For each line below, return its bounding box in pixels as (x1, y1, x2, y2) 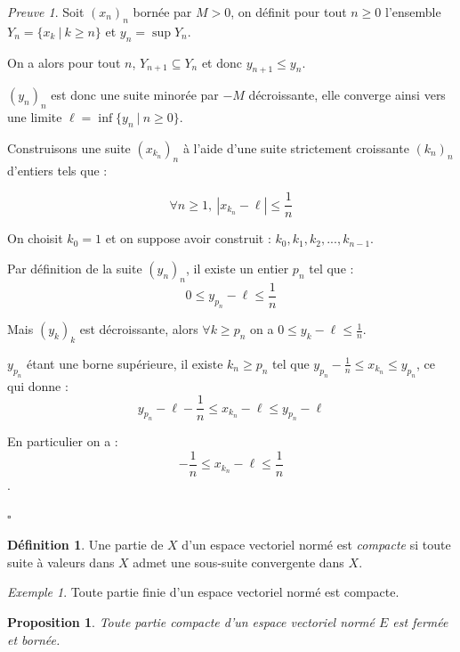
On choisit (7, 229, 63, 248)
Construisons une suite (7, 138, 131, 157)
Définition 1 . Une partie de (7, 535, 164, 554)
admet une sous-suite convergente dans (133, 552, 344, 571)
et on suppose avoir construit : (105, 229, 271, 248)
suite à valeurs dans (7, 552, 115, 571)
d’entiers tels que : (7, 160, 108, 179)
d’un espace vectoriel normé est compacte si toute (182, 535, 451, 554)
